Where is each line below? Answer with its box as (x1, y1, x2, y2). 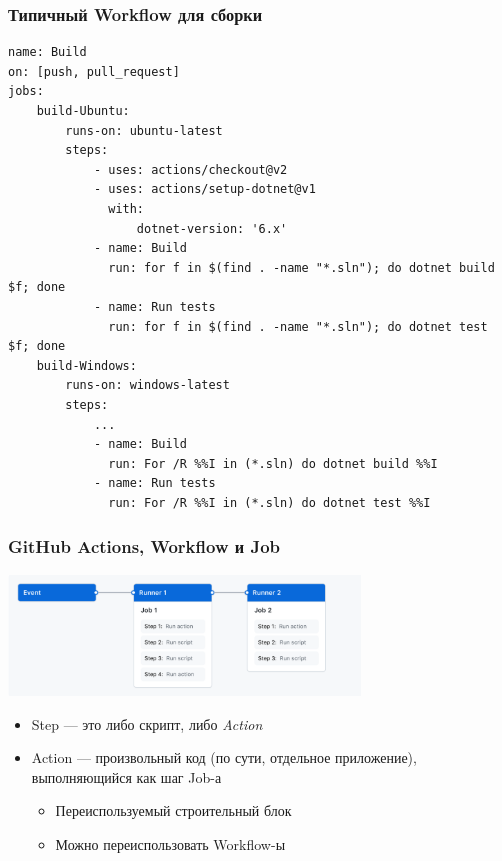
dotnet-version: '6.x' (136, 221, 288, 236)
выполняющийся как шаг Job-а (31, 766, 222, 787)
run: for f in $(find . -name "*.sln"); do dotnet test (108, 319, 488, 334)
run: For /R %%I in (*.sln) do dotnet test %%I (108, 495, 431, 510)
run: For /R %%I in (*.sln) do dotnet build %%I (108, 456, 438, 471)
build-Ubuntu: (36, 104, 130, 118)
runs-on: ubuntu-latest (65, 123, 223, 138)
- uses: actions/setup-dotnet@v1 (93, 182, 316, 197)
